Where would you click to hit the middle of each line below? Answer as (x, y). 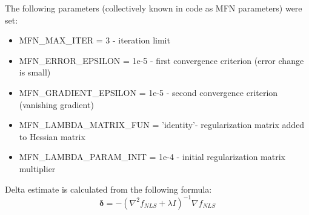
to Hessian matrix (52, 136)
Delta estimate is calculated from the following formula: (108, 189)
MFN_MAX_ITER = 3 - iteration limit (95, 40)
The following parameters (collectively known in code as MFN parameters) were (154, 8)
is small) (35, 72)
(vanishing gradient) (56, 104)
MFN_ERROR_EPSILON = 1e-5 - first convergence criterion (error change (161, 60)
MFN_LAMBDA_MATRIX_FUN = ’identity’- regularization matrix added (162, 125)
